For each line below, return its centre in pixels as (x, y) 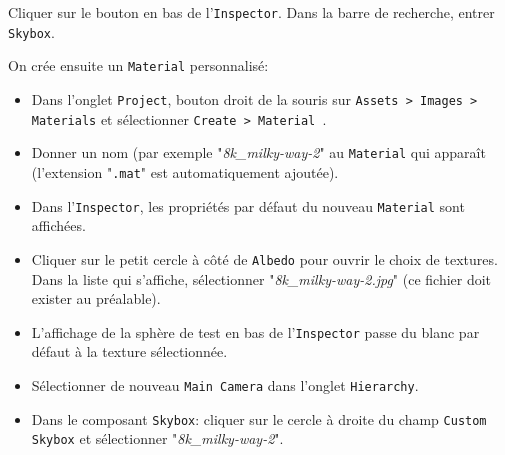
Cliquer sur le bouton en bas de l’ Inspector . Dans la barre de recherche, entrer (251, 12)
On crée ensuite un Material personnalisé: (138, 65)
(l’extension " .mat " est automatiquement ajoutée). (185, 171)
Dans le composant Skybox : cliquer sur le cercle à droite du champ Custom (259, 418)
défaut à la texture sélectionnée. (129, 351)
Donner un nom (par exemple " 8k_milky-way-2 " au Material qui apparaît (258, 152)
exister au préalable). (96, 298)
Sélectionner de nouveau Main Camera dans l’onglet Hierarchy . (225, 384)
